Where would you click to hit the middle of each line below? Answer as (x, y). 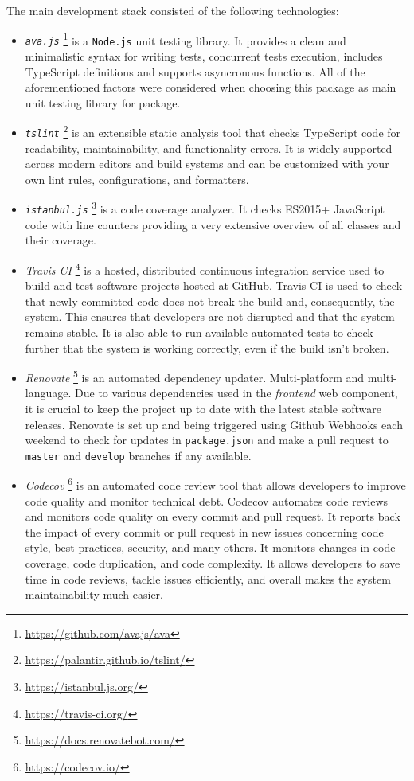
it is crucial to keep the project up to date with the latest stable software (203, 408)
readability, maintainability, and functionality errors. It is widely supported (209, 148)
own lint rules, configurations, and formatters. (137, 179)
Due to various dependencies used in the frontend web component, (236, 393)
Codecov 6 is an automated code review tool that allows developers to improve (215, 484)
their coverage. (61, 240)
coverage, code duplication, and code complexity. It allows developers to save (213, 563)
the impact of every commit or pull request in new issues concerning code (204, 531)
